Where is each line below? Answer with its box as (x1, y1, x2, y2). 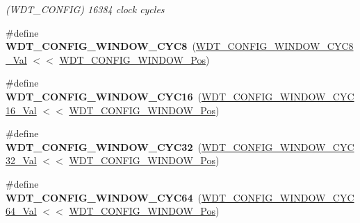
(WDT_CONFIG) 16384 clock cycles (6, 2, 165, 16)
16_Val (6, 102, 37, 117)
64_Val (6, 204, 37, 218)
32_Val (6, 153, 37, 168)
